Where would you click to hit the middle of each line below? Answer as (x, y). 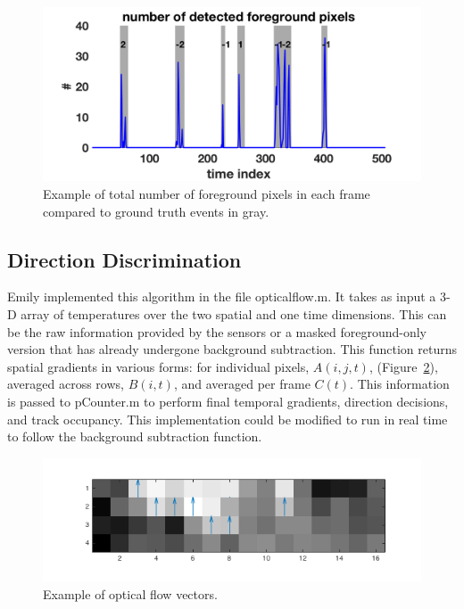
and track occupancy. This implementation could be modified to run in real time (228, 419)
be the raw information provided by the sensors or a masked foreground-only (217, 331)
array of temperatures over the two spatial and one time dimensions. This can (234, 314)
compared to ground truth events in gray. (156, 211)
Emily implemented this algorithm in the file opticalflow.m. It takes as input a (222, 296)
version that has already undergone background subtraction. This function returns (232, 349)
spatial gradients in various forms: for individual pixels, (158, 366)
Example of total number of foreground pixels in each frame (207, 194)
